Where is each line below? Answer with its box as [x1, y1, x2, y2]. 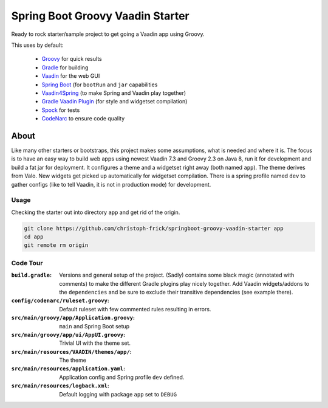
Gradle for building [41, 64, 89, 71]
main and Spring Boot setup [59, 322, 130, 330]
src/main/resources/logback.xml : [11, 382, 109, 389]
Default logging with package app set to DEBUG [59, 390, 177, 398]
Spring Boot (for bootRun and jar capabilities [41, 81, 158, 88]
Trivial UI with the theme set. [59, 339, 131, 347]
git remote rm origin [24, 242, 89, 249]
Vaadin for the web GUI [41, 72, 100, 80]
